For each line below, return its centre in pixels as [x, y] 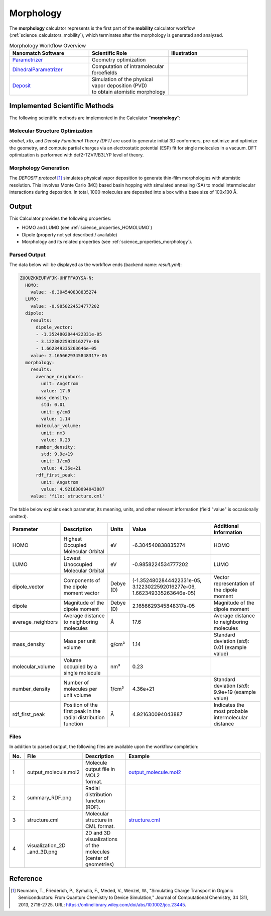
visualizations [102, 839]
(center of [97, 858]
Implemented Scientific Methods [61, 106]
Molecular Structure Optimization [51, 131]
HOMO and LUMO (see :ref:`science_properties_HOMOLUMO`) [87, 228]
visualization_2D [46, 846]
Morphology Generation [39, 168]
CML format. [100, 826]
